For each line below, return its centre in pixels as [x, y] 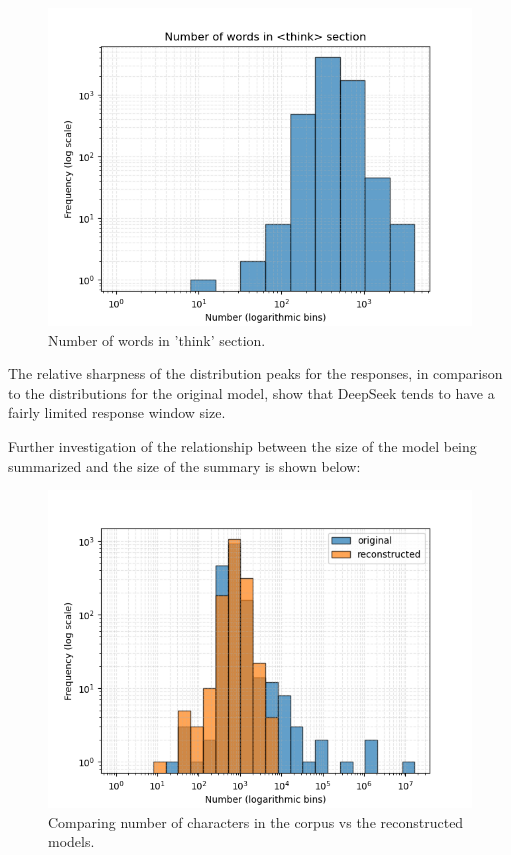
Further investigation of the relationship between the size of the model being [242, 445]
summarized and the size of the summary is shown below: [184, 465]
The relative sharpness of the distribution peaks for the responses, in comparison [255, 373]
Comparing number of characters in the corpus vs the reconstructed [256, 821]
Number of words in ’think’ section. [157, 339]
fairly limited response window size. [117, 412]
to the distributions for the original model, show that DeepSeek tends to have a [251, 392]
